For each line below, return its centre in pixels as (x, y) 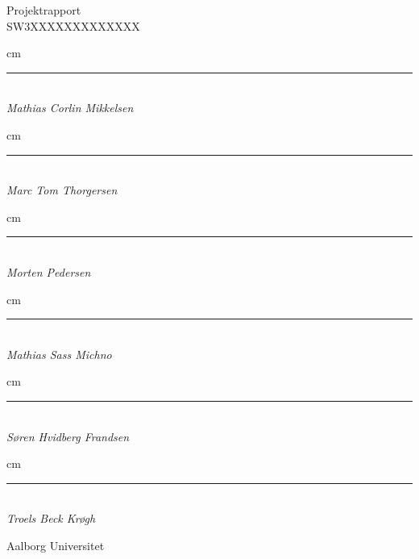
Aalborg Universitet (56, 545)
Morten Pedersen (49, 271)
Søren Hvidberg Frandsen (68, 436)
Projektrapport (44, 10)
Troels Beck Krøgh (51, 518)
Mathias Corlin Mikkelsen (70, 108)
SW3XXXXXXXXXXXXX (73, 25)
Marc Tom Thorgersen (62, 190)
